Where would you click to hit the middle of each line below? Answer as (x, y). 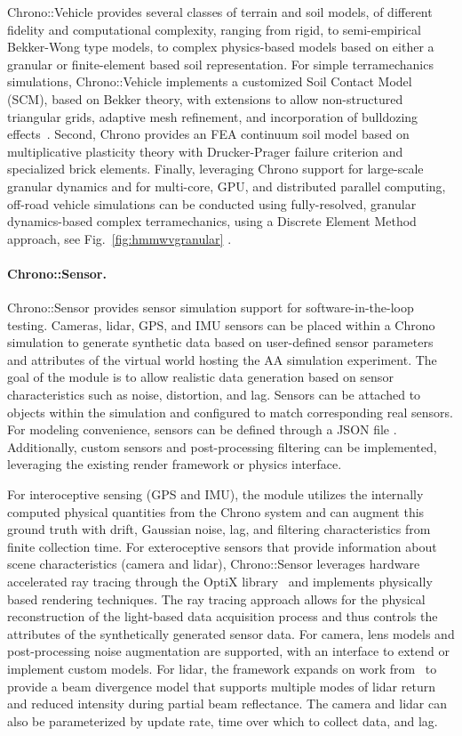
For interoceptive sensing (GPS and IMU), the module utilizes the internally (215, 494)
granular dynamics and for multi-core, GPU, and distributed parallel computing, (227, 186)
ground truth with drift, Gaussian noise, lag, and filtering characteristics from (219, 529)
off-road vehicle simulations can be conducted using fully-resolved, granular (212, 203)
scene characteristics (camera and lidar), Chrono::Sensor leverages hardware (214, 564)
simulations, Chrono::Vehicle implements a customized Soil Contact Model (210, 81)
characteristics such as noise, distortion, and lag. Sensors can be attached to (214, 395)
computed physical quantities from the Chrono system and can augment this (216, 511)
